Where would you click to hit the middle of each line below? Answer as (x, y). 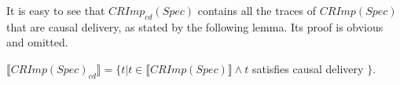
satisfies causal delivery (308, 68)
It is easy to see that (56, 10)
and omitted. (37, 42)
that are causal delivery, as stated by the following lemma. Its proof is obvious (195, 26)
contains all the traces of (257, 10)
